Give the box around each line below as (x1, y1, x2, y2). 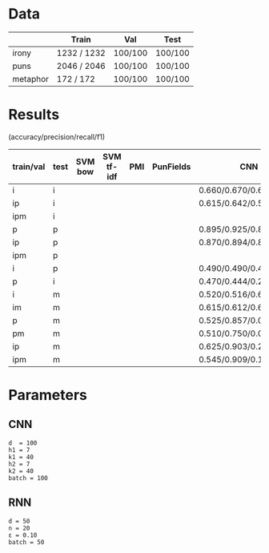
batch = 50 (8, 538, 45, 546)
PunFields (151, 161, 191, 172)
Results (8, 106, 60, 124)
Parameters (8, 386, 88, 405)
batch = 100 (8, 474, 48, 482)
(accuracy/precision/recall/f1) (8, 131, 106, 141)
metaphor (12, 73, 50, 84)
